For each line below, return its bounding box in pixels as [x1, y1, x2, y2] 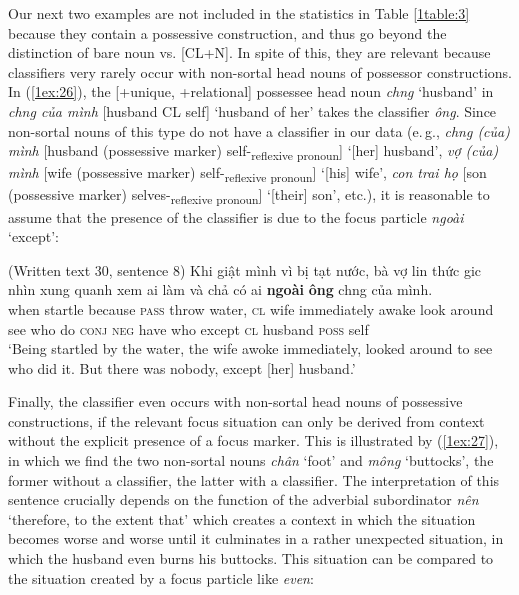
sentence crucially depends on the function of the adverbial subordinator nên [8, 489, 479, 510]
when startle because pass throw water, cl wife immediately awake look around [8, 298, 494, 319]
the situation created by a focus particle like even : [8, 567, 314, 588]
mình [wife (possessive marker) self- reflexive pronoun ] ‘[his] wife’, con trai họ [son [8, 162, 487, 186]
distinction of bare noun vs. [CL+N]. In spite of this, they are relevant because [8, 42, 491, 63]
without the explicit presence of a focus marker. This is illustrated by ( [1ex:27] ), [8, 430, 499, 451]
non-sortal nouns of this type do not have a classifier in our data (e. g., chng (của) [8, 120, 510, 141]
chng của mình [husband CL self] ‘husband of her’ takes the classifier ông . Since [8, 100, 497, 121]
